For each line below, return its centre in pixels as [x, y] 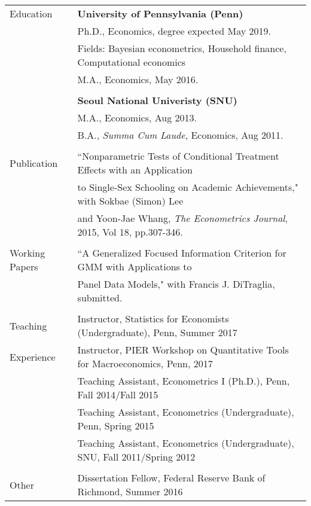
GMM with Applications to [135, 266]
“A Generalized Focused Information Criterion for [182, 253]
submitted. [100, 298]
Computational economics [132, 62]
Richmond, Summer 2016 [130, 491]
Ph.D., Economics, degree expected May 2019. [174, 31]
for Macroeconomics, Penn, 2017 [145, 363]
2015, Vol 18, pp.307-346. [130, 232]
